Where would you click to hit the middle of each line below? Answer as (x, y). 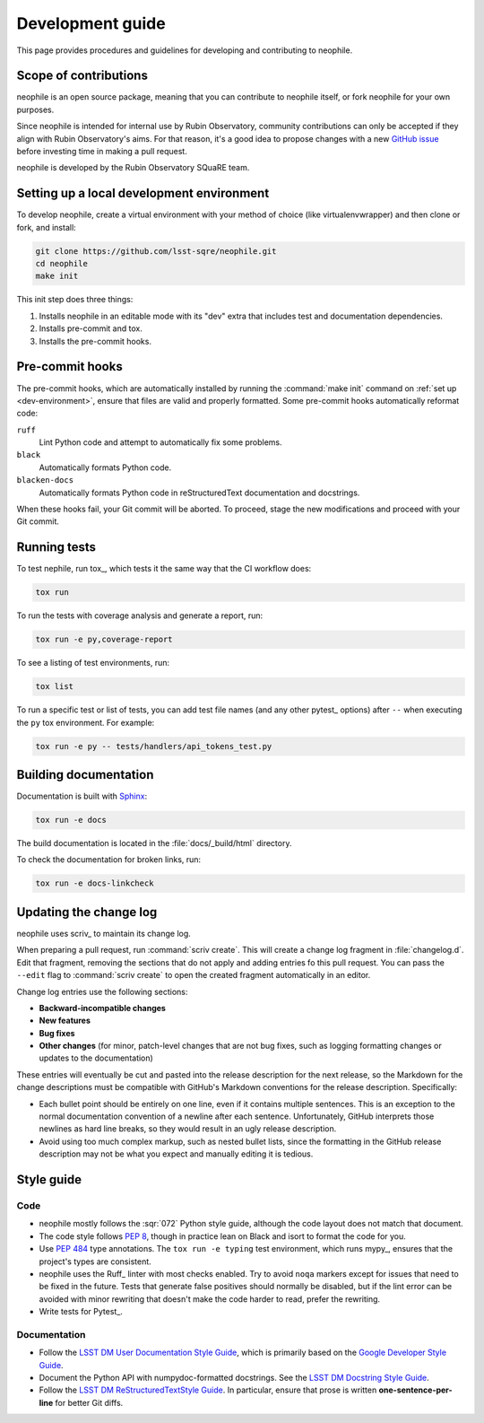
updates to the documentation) (96, 1058)
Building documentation (85, 775)
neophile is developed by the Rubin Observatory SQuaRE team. (133, 168)
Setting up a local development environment (143, 193)
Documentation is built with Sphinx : (82, 796)
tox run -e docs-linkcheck (95, 883)
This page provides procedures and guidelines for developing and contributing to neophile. (185, 50)
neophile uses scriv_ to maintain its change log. (104, 933)
